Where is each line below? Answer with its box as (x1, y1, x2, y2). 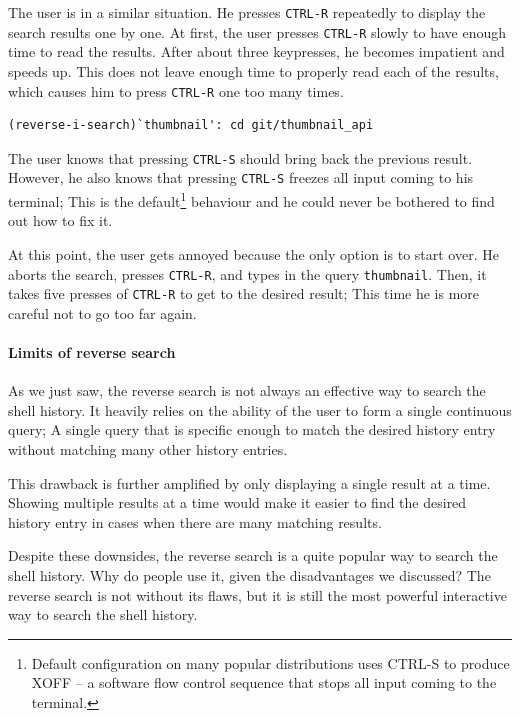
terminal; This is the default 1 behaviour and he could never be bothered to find (8, 188, 495, 211)
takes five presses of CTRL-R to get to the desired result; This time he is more (8, 283, 480, 304)
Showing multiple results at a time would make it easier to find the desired (8, 492, 467, 513)
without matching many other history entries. (8, 438, 288, 459)
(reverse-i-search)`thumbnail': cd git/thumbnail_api (8, 118, 374, 133)
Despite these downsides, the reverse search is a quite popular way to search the (8, 545, 498, 566)
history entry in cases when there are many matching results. (8, 511, 382, 532)
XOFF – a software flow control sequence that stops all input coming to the (31, 672, 497, 693)
